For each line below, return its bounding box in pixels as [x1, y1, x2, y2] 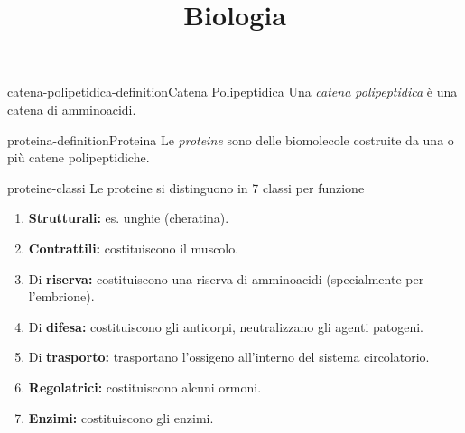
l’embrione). [28, 287, 95, 306]
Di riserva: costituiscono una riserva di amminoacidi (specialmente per [28, 269, 424, 288]
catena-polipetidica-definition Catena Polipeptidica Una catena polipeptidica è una [7, 82, 458, 101]
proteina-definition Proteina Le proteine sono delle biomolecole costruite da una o [7, 130, 454, 149]
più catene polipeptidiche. [7, 148, 150, 167]
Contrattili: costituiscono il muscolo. [28, 238, 239, 257]
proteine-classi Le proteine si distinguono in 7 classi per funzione [7, 178, 365, 197]
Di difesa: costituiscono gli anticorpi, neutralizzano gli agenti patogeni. [28, 317, 423, 336]
